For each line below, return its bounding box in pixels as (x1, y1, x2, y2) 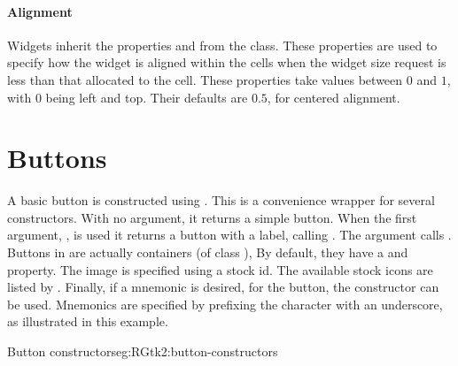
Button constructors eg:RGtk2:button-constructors (7, 342, 278, 361)
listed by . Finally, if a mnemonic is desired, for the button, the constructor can (7, 278, 439, 296)
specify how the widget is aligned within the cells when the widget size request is (7, 53, 446, 72)
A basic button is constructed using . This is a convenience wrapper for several (7, 191, 435, 210)
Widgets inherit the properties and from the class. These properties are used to (7, 35, 438, 54)
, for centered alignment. (267, 88, 400, 106)
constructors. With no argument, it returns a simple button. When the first (7, 208, 417, 226)
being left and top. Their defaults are (45, 88, 248, 106)
